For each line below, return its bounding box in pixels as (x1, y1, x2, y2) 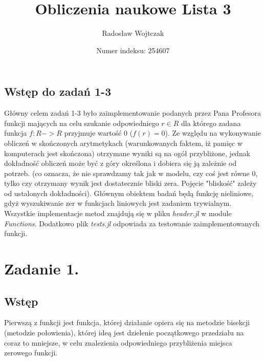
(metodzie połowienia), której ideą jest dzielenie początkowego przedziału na (4, 327, 244, 338)
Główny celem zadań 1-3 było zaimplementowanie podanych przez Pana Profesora (4, 108, 261, 118)
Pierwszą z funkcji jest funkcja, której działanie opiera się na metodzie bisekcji (4, 317, 250, 328)
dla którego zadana (181, 117, 241, 128)
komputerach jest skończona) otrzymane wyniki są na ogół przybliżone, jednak (4, 147, 251, 158)
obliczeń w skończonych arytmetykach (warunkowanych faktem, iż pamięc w (4, 137, 242, 148)
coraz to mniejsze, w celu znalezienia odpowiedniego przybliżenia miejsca (4, 337, 232, 348)
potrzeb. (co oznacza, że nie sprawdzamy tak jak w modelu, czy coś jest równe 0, (4, 167, 258, 178)
